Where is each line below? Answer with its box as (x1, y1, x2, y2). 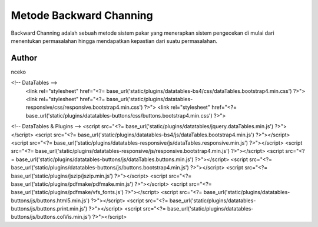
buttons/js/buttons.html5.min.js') (11, 197, 90, 204)
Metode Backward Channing (11, 9, 153, 22)
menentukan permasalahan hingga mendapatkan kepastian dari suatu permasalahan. (11, 37, 218, 44)
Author (11, 53, 38, 63)
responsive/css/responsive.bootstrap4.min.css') (25, 104, 143, 111)
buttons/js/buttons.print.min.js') (11, 205, 88, 212)
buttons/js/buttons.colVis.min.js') (11, 213, 91, 221)
